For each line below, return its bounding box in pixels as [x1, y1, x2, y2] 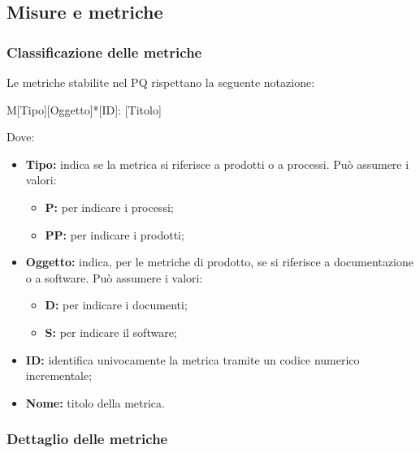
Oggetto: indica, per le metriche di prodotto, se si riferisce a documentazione [25, 253, 414, 270]
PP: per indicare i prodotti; [45, 226, 184, 243]
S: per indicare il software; [45, 323, 177, 340]
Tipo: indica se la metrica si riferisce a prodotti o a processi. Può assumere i [25, 155, 409, 172]
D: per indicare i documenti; [45, 296, 188, 313]
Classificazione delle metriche [6, 41, 202, 62]
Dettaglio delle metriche [6, 429, 168, 449]
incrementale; [25, 367, 93, 384]
